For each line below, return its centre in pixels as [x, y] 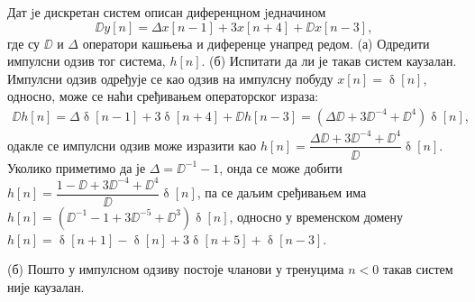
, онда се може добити [281, 167]
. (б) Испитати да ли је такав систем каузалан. [329, 61]
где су [24, 43]
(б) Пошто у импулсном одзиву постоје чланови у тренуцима [176, 269]
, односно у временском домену [316, 216]
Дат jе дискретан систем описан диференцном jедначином [167, 12]
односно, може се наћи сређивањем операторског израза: [163, 96]
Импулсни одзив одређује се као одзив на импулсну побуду [170, 78]
